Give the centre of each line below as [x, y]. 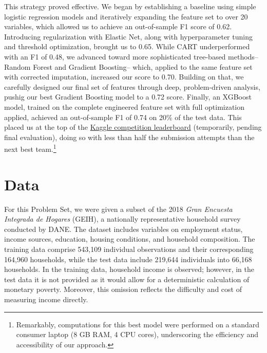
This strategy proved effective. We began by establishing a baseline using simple [130, 6]
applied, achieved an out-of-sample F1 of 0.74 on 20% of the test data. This [123, 117]
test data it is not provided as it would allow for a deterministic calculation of [127, 279]
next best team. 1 [30, 148]
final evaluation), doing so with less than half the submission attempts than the [129, 137]
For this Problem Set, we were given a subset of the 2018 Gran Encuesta [118, 209]
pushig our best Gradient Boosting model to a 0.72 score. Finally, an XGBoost [128, 97]
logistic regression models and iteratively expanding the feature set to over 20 [126, 16]
